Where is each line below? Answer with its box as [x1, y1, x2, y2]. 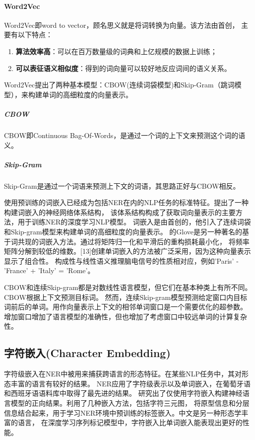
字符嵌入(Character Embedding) [4, 345, 171, 361]
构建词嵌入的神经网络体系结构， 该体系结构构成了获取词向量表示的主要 [4, 207, 236, 217]
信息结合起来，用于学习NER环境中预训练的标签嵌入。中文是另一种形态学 [4, 407, 242, 418]
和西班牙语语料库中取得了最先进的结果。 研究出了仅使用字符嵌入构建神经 [4, 388, 243, 398]
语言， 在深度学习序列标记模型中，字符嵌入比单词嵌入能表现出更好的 [17, 417, 243, 428]
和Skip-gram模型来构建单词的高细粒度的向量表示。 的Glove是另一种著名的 [4, 226, 243, 237]
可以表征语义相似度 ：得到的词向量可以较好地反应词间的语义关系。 [15, 63, 231, 73]
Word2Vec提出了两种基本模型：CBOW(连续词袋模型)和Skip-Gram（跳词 [4, 79, 235, 90]
